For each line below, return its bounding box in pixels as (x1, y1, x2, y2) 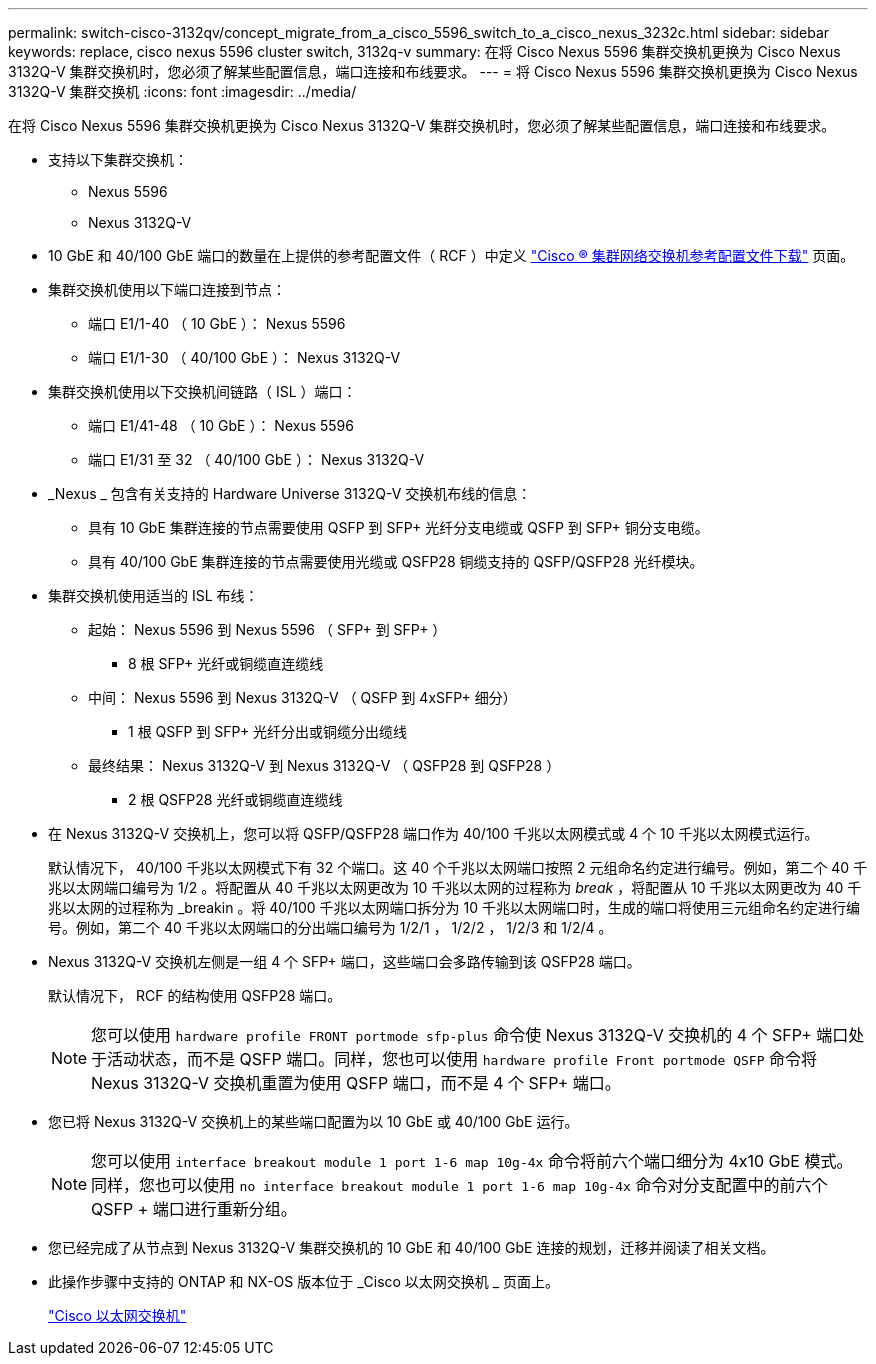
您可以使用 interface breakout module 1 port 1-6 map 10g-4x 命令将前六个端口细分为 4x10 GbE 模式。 (91, 1151, 853, 1171)
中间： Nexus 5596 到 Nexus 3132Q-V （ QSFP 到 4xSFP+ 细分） (88, 689, 517, 706)
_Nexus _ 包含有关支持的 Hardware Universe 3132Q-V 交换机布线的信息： (48, 485, 532, 502)
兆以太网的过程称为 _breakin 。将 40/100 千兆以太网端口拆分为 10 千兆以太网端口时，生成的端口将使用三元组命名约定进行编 (48, 899, 860, 916)
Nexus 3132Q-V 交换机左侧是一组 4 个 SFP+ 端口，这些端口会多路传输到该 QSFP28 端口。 (48, 953, 641, 970)
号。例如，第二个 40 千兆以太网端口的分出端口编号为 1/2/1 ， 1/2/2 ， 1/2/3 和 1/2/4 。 (48, 919, 613, 936)
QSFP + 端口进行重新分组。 (91, 1199, 297, 1219)
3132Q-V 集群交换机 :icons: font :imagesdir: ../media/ (8, 83, 357, 100)
